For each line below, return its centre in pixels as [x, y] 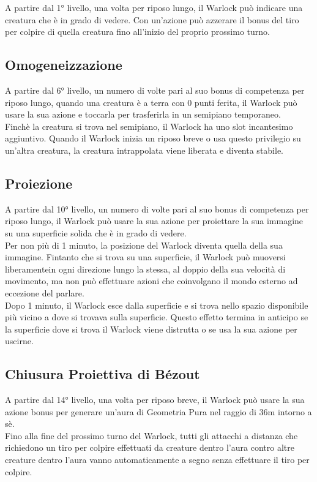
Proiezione [39, 183]
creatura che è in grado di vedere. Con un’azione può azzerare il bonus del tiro [152, 19]
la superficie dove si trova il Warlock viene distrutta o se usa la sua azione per [151, 329]
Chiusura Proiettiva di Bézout [103, 374]
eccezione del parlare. [45, 292]
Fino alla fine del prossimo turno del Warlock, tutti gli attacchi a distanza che [151, 435]
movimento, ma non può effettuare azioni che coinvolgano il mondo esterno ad [151, 281]
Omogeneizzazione [64, 65]
